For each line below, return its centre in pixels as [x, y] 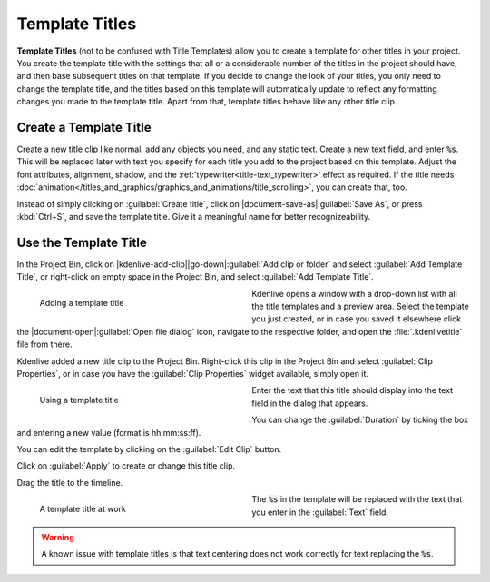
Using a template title [79, 400]
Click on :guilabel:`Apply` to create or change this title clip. [126, 466]
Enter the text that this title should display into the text [353, 390]
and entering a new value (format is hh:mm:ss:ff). [109, 432]
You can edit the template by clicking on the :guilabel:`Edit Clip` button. [149, 449]
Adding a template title [82, 303]
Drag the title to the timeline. [70, 482]
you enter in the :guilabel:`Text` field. [320, 512]
